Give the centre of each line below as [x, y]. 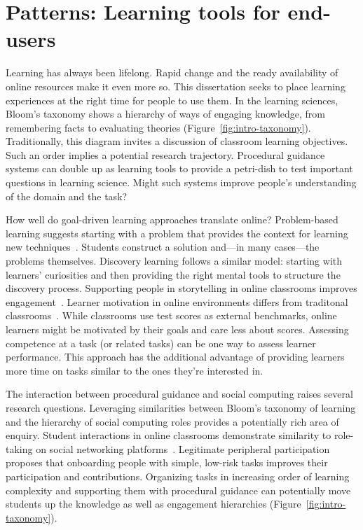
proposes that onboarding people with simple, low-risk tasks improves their [167, 462]
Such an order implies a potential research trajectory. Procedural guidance [165, 154]
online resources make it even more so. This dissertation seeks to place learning [176, 86]
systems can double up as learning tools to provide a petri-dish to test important [179, 168]
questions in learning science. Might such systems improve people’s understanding [181, 182]
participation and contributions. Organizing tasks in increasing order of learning [178, 476]
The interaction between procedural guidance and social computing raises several [179, 394]
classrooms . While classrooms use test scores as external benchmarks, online [171, 315]
